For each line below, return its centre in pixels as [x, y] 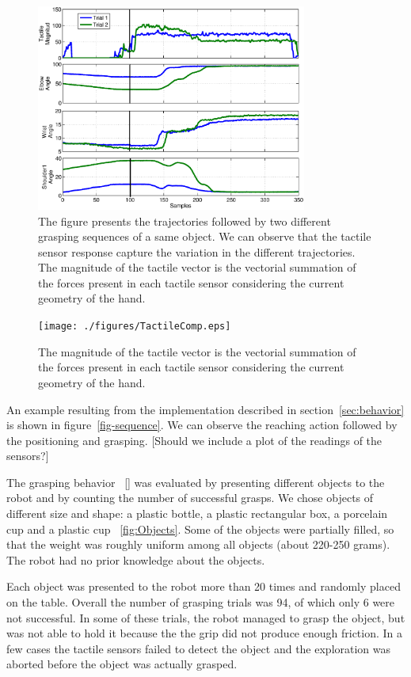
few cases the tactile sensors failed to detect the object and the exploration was [199, 648]
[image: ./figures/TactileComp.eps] [135, 327]
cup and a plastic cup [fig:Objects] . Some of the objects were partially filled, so [200, 529]
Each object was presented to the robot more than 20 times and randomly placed [204, 586]
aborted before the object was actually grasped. [122, 664]
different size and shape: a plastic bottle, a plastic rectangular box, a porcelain [197, 513]
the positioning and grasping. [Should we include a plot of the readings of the [194, 440]
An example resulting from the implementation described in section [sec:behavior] [205, 409]
